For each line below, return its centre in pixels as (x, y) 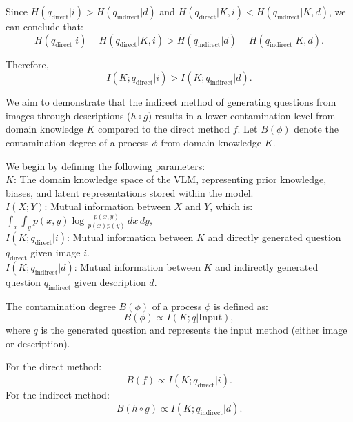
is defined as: (241, 306)
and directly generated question (274, 237)
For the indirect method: (58, 395)
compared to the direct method (164, 129)
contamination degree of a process (77, 142)
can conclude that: (44, 26)
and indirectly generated (267, 266)
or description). (38, 343)
